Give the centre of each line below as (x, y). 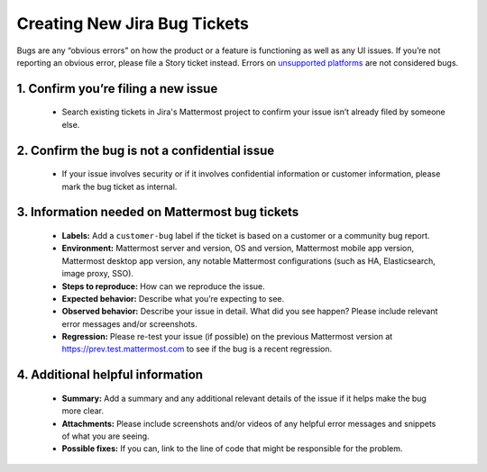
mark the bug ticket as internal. (119, 186)
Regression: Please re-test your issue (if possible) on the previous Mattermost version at (227, 337)
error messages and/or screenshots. (129, 323)
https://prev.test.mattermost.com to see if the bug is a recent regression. (197, 349)
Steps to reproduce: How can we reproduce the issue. (163, 286)
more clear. (83, 411)
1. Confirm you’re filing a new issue (117, 89)
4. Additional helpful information (110, 375)
